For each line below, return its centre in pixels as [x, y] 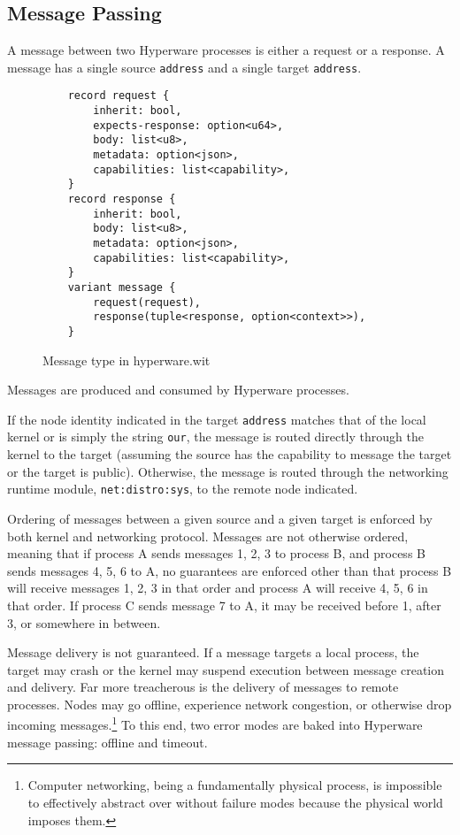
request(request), [147, 302]
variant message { [122, 287]
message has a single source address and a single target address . [184, 67]
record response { [122, 199]
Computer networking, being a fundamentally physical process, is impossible [235, 785]
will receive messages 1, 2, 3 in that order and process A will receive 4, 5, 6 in [218, 588]
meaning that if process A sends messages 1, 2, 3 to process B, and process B [216, 553]
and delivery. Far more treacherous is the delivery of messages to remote [203, 687]
